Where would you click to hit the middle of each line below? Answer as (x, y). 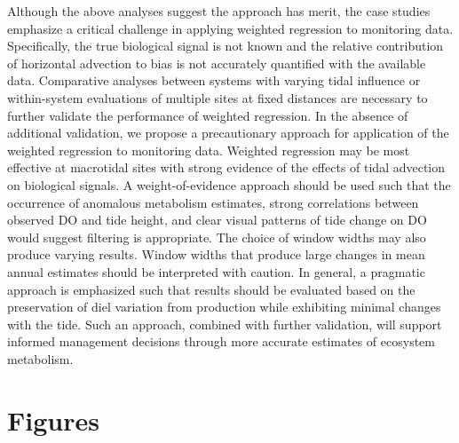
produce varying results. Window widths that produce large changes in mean (216, 254)
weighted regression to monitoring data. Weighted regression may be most (209, 150)
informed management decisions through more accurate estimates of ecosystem (221, 341)
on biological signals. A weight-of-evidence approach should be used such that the (229, 184)
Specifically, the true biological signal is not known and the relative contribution (226, 46)
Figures (53, 419)
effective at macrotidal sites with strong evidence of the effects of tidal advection (226, 167)
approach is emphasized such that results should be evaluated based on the (211, 289)
